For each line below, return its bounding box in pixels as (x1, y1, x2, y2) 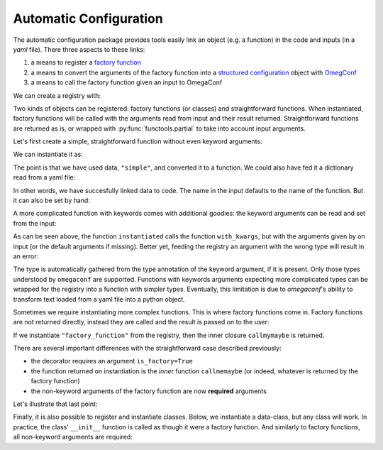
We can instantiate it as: (13, 150, 83, 159)
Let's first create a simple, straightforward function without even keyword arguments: (13, 137, 262, 146)
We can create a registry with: (13, 91, 101, 99)
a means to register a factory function (30, 58, 142, 67)
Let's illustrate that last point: (13, 400, 98, 408)
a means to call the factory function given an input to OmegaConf (30, 78, 223, 87)
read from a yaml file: (13, 173, 76, 182)
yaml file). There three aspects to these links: (13, 45, 145, 53)
